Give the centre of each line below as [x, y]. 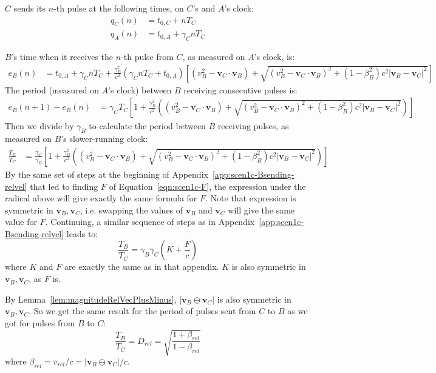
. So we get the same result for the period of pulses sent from [142, 311]
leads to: [82, 233]
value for [21, 222]
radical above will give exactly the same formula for [101, 198]
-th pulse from [147, 57]
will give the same [261, 210]
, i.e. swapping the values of [131, 210]
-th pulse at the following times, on [119, 8]
